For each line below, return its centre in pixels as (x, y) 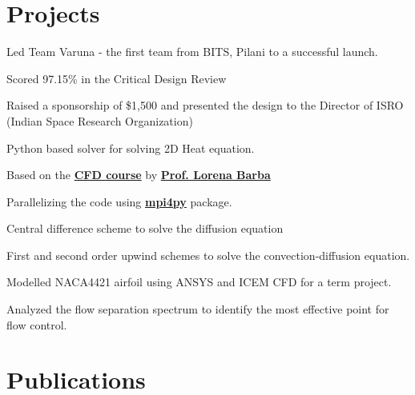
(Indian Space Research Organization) (100, 120)
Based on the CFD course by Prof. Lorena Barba (139, 175)
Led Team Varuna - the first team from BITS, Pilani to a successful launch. (192, 52)
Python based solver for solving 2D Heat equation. (131, 148)
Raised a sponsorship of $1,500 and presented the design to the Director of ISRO (205, 105)
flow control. (37, 324)
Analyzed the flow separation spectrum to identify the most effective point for (198, 309)
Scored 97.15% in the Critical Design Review (117, 78)
